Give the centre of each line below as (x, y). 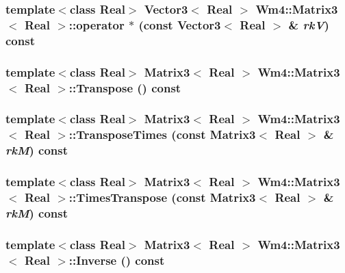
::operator (97, 24)
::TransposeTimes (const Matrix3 (162, 134)
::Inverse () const (117, 260)
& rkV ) (309, 24)
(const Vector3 (180, 24)
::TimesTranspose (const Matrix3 (162, 197)
